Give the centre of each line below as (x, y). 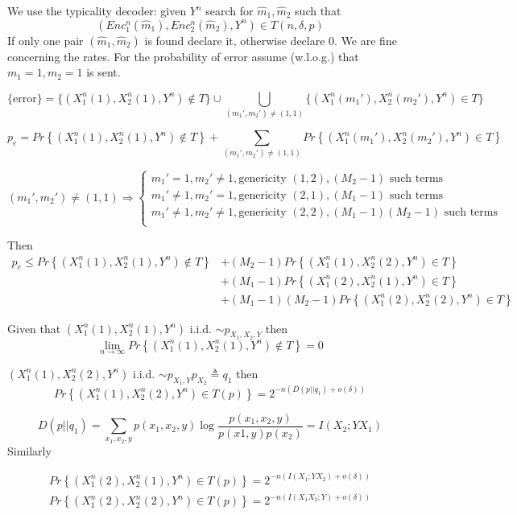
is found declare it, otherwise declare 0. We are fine (271, 40)
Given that (34, 328)
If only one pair (45, 40)
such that (318, 10)
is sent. (103, 72)
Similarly (29, 450)
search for (230, 10)
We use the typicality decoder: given (97, 10)
